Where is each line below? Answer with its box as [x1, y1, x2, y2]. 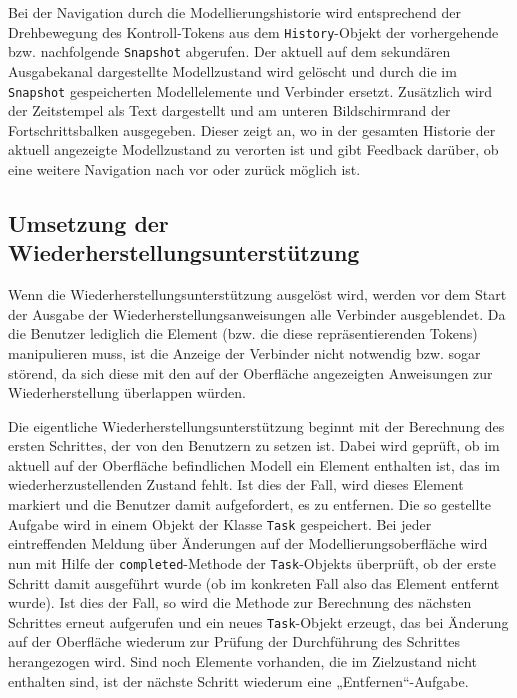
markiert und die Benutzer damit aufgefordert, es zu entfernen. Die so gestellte [8, 494, 492, 515]
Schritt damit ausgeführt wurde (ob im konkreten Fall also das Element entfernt [8, 572, 500, 593]
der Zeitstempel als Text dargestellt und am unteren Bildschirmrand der [8, 100, 451, 121]
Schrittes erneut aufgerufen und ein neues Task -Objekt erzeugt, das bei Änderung [8, 611, 509, 632]
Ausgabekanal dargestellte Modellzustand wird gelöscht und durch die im [8, 60, 457, 81]
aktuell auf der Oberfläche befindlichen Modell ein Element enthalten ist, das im [8, 454, 501, 475]
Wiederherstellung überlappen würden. [8, 382, 246, 403]
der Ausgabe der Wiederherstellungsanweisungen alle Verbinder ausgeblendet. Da [8, 303, 506, 324]
